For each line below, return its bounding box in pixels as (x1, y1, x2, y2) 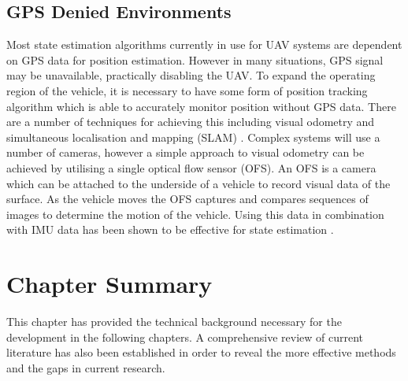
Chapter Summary (6, 268, 213, 300)
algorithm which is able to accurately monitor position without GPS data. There (6, 98, 396, 114)
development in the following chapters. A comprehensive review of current (6, 328, 363, 345)
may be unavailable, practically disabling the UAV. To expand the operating (6, 67, 376, 83)
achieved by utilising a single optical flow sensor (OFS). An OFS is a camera (6, 159, 376, 176)
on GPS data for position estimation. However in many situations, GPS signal (6, 51, 384, 68)
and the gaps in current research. (6, 359, 165, 375)
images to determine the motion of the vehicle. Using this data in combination (6, 205, 384, 222)
